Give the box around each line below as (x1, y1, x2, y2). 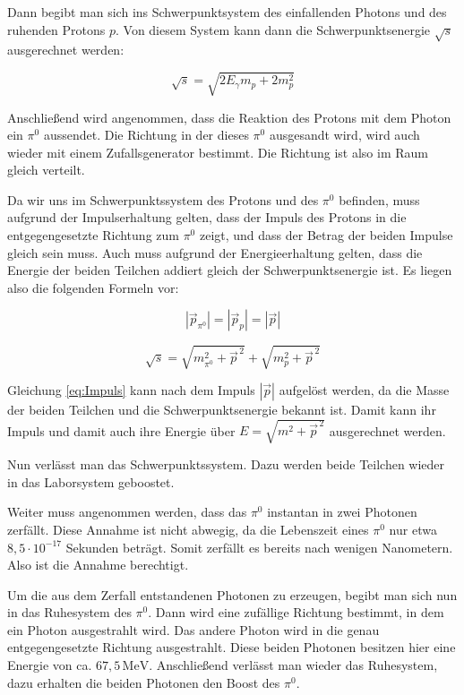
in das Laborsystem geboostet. (7, 472, 175, 491)
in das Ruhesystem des (7, 603, 132, 622)
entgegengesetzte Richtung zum (7, 226, 179, 245)
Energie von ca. (7, 656, 92, 674)
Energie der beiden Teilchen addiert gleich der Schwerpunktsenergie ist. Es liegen (7, 261, 452, 279)
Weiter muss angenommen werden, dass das (7, 502, 247, 521)
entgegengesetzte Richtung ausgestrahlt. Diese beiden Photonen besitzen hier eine (7, 638, 456, 656)
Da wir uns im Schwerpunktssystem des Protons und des (7, 190, 319, 209)
